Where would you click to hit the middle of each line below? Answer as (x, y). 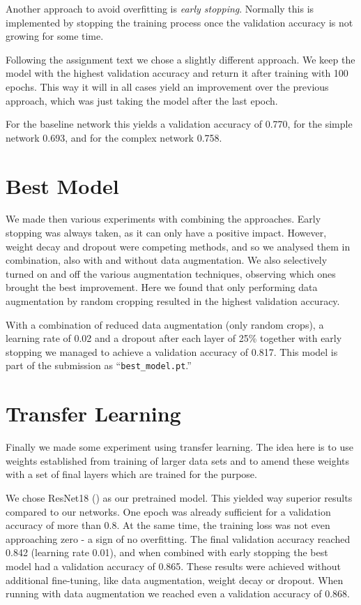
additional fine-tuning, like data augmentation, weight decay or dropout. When (175, 580)
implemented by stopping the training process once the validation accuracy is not (179, 22)
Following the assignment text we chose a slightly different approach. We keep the (180, 59)
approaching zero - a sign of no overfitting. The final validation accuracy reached (178, 538)
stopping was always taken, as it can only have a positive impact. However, (166, 233)
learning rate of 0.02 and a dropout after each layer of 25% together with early (174, 338)
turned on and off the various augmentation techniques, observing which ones (171, 273)
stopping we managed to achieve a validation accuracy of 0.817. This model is (172, 351)
